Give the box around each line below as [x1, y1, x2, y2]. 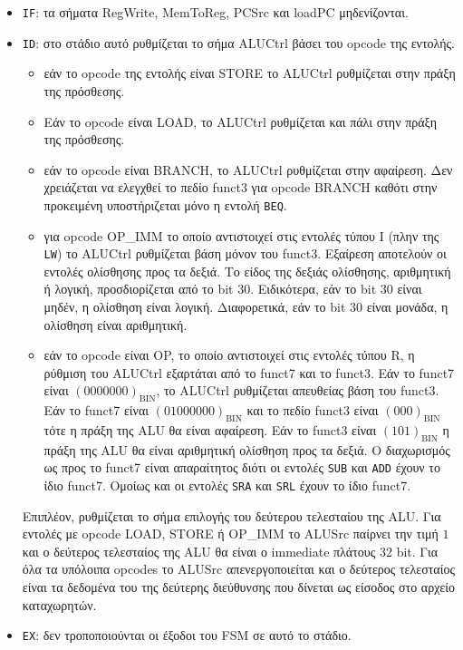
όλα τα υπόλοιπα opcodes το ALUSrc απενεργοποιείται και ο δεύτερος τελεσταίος [22, 559, 455, 578]
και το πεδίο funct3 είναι [246, 401, 379, 420]
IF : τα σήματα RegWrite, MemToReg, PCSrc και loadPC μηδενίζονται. [22, 3, 409, 21]
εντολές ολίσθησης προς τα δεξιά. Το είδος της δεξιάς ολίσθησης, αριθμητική [43, 261, 451, 280]
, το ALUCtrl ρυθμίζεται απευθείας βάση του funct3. [156, 381, 439, 400]
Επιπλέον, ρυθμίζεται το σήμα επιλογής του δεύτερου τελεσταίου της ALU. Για [22, 506, 441, 525]
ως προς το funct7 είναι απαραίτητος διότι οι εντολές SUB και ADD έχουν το [43, 458, 440, 477]
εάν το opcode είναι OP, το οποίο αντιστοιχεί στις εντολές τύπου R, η [43, 345, 415, 364]
